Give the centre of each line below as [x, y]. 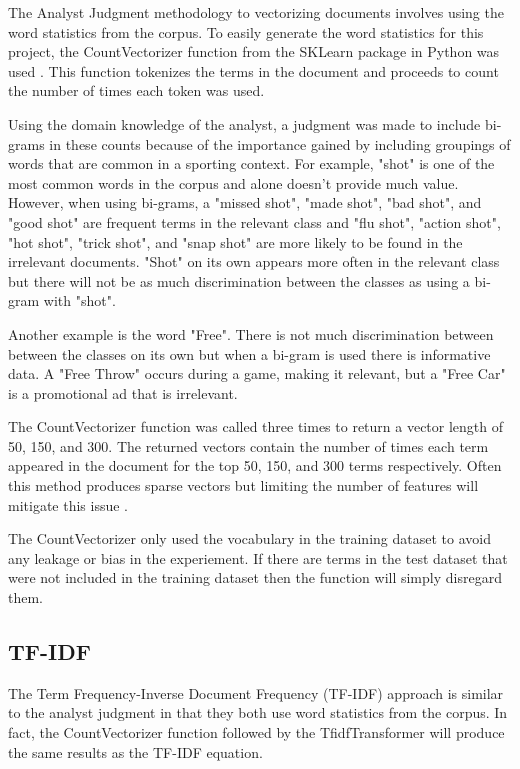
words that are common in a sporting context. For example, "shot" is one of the [251, 163]
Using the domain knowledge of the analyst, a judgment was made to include [244, 123]
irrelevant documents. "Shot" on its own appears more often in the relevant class [254, 261]
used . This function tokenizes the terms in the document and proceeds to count [253, 70]
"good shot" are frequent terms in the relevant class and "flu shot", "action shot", [254, 221]
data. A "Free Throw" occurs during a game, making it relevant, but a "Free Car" [257, 373]
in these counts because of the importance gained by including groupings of [280, 143]
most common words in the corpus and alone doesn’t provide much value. [233, 182]
